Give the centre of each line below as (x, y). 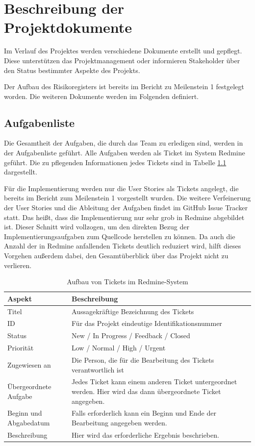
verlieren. (18, 265)
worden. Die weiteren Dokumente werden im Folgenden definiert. (102, 96)
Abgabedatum (29, 423)
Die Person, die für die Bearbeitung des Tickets (143, 360)
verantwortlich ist (98, 369)
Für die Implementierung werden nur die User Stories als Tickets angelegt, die (121, 188)
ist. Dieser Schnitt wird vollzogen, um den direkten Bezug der (97, 227)
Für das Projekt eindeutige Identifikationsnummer (147, 323)
